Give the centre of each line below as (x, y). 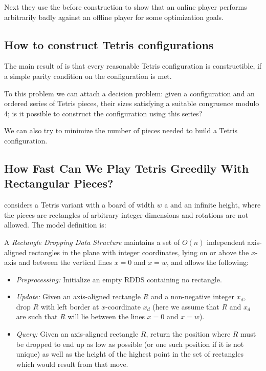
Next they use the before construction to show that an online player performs (126, 7)
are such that (37, 316)
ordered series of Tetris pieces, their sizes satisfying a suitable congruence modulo (132, 103)
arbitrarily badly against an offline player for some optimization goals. (114, 17)
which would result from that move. (72, 364)
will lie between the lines (106, 316)
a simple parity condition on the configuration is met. (88, 76)
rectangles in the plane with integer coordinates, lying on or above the (139, 252)
